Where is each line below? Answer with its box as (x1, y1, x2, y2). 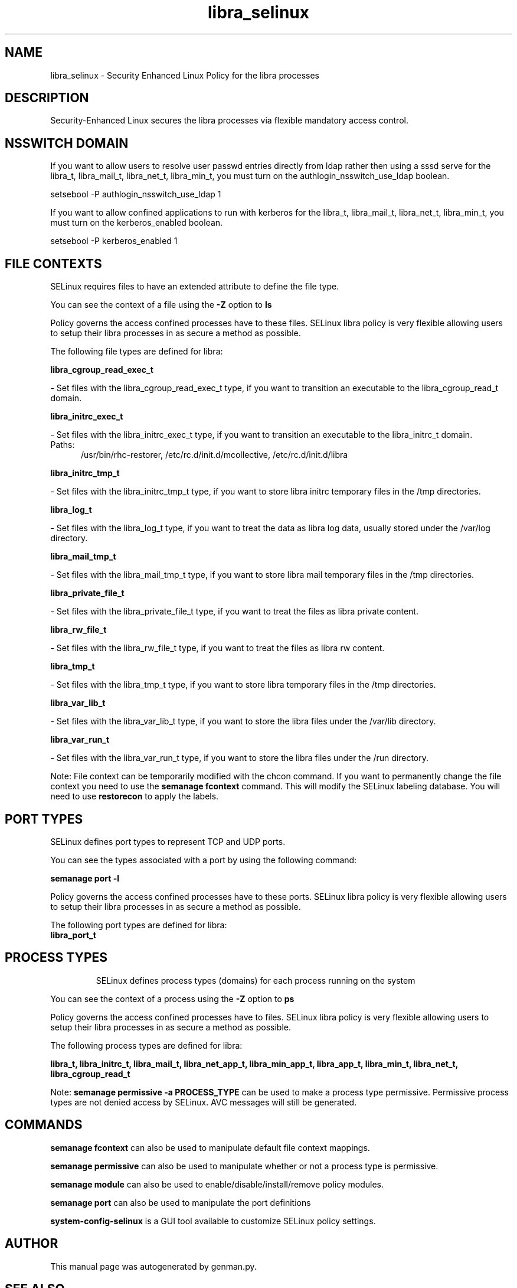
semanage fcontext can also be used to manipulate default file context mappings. (50, 1142, 370, 1153)
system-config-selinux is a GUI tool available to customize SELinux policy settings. (50, 1215, 376, 1226)
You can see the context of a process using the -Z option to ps (50, 993, 295, 1004)
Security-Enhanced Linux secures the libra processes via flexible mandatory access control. (50, 115, 408, 126)
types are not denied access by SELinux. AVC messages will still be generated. (50, 1097, 357, 1107)
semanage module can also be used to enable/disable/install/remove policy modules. (50, 1179, 384, 1189)
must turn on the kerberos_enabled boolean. (50, 217, 223, 228)
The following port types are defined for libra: (50, 919, 227, 930)
